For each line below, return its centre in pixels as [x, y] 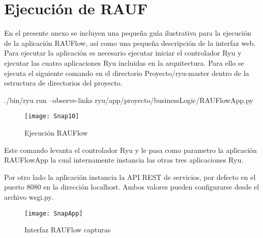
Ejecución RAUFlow [56, 132]
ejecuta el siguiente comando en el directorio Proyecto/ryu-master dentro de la [127, 73]
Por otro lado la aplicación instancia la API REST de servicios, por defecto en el [130, 177]
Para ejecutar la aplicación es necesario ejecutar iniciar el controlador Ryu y [123, 53]
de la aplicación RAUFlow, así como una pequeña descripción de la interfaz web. [130, 43]
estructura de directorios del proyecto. [63, 83]
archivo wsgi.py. [29, 196]
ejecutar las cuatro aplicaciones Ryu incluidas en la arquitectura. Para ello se [124, 62]
